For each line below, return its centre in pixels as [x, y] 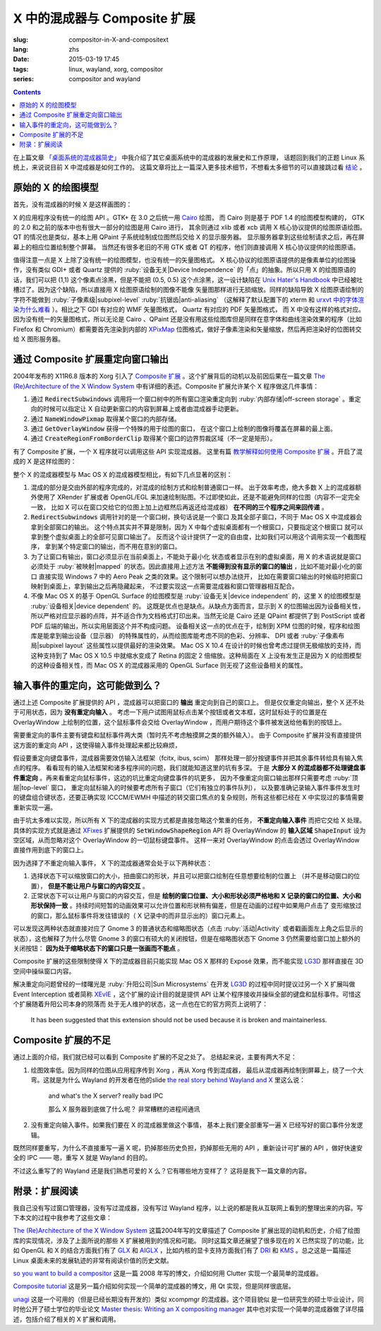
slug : [20, 40]
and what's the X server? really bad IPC [106, 1096]
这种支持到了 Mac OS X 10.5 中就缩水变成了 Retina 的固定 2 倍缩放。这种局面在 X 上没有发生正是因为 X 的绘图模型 [196, 655]
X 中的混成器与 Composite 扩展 [104, 18]
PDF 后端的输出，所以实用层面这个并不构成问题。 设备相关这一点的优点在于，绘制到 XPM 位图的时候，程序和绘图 [195, 626]
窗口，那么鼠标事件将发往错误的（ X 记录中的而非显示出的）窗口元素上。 [143, 916]
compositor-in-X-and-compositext [119, 40]
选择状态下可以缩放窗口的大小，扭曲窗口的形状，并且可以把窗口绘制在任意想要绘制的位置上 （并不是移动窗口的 [192, 876]
